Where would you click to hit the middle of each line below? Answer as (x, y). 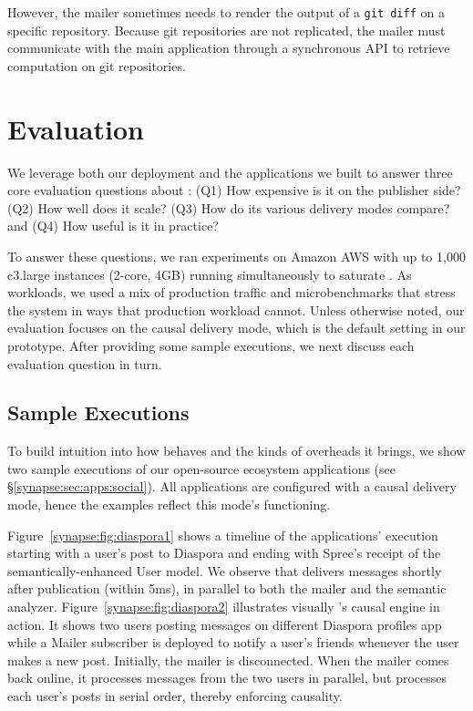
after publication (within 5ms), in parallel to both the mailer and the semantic (227, 588)
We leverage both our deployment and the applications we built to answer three (230, 172)
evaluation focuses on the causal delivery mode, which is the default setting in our (236, 328)
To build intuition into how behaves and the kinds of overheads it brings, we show (236, 451)
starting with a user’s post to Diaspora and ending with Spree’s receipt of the (224, 553)
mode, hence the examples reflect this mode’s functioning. (169, 505)
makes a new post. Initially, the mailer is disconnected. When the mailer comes (228, 659)
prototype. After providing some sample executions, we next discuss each (211, 345)
